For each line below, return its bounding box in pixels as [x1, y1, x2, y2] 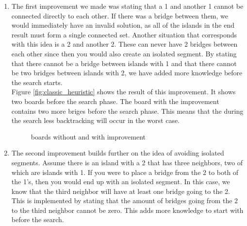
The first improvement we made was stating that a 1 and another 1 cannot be [11, 1, 244, 11]
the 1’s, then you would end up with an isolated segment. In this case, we [11, 176, 230, 187]
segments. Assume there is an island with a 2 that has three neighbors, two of [11, 157, 243, 167]
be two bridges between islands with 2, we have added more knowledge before [11, 68, 243, 78]
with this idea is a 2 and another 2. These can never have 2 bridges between [11, 39, 238, 49]
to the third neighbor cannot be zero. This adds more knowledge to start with [11, 205, 244, 215]
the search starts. [11, 77, 63, 87]
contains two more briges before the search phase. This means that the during [11, 105, 244, 116]
